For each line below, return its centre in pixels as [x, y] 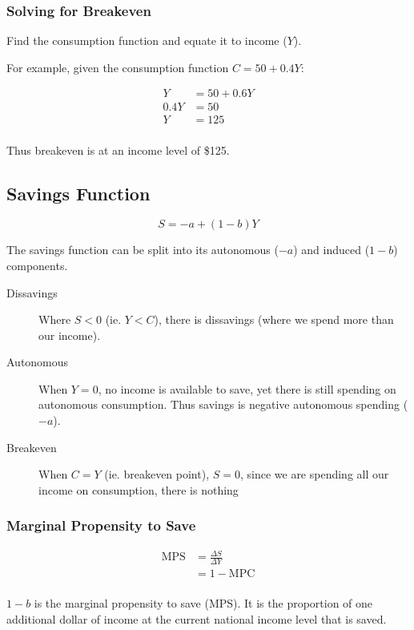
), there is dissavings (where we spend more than [274, 319]
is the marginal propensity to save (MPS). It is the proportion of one [203, 603]
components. [37, 265]
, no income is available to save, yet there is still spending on [247, 388]
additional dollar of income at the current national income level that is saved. [197, 618]
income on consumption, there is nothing [139, 489]
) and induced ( [332, 250]
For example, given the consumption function [118, 67]
